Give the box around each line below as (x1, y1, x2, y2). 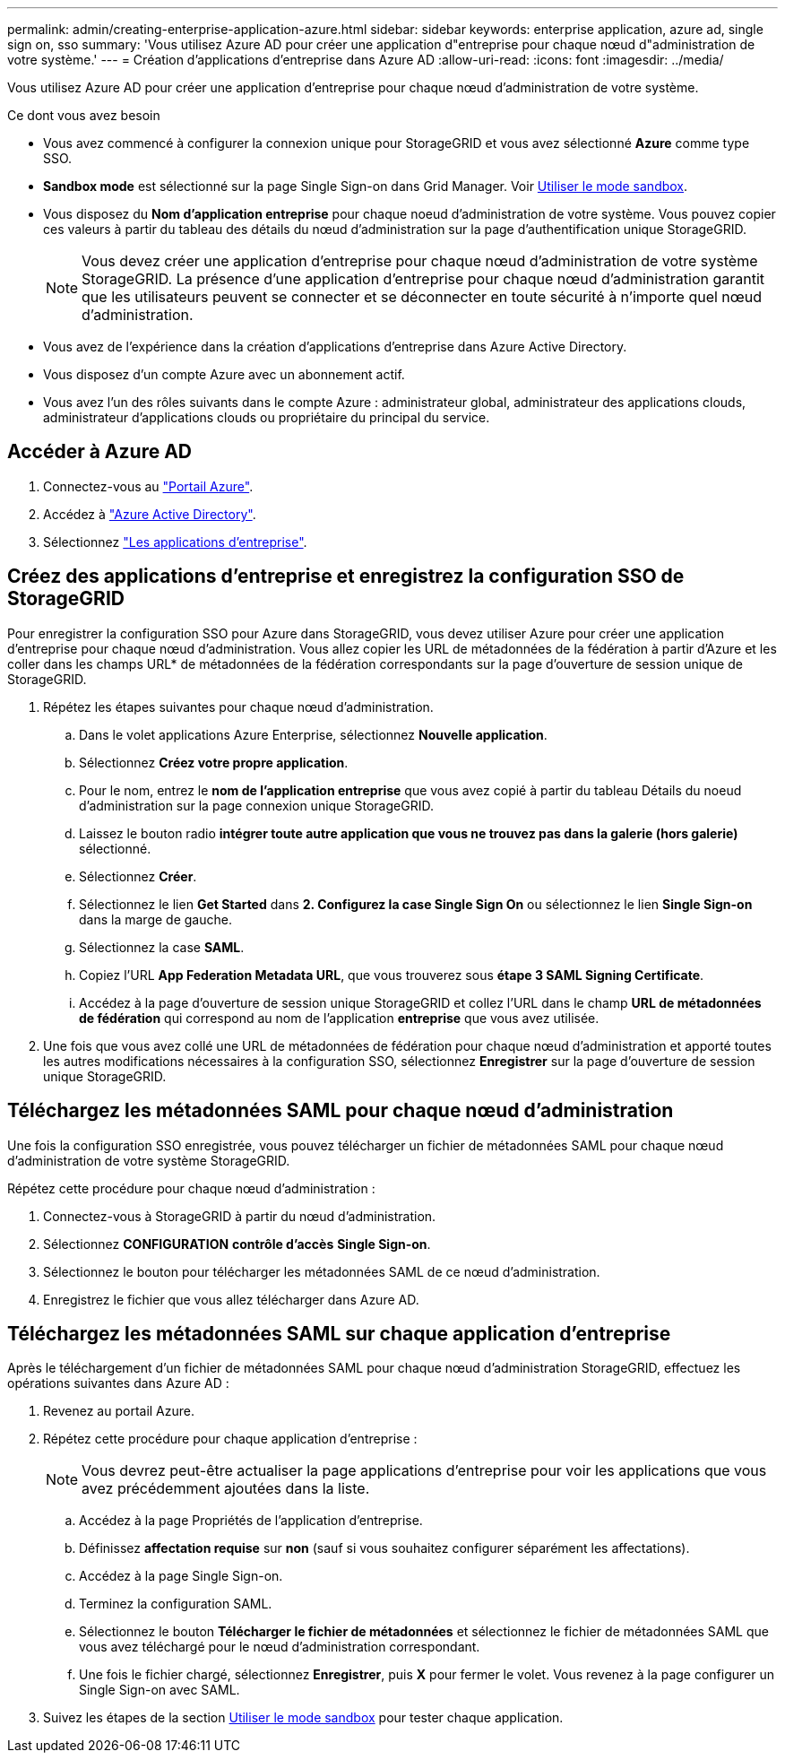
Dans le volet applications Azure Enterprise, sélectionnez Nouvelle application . (79, 726, 548, 742)
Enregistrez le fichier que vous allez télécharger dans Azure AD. (43, 1291, 419, 1307)
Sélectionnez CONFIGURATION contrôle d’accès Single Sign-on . (43, 1235, 431, 1252)
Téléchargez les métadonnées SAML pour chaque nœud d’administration (7, 1099, 674, 1123)
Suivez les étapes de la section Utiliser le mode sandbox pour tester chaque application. (43, 1710, 564, 1726)
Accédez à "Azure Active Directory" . (43, 506, 256, 522)
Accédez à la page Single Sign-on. (79, 1568, 283, 1584)
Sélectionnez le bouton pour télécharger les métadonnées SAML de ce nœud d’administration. (43, 1263, 600, 1279)
